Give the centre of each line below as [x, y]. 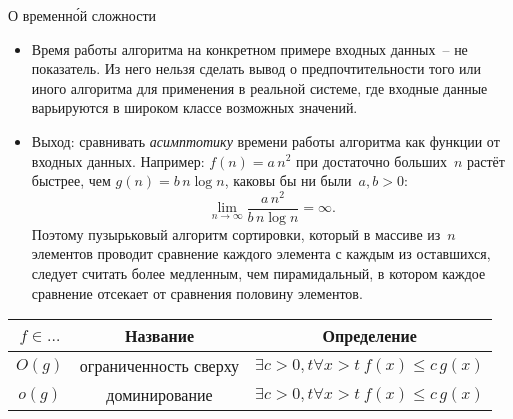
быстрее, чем [71, 180]
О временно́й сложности [82, 15]
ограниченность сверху [159, 366]
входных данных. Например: [118, 160]
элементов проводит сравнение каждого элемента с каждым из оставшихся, [261, 253]
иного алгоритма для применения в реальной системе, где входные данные [259, 87]
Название [159, 336]
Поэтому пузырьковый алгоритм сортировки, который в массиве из [236, 233]
